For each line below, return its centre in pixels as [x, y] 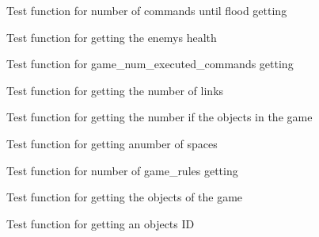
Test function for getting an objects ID [101, 223]
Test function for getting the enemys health [112, 37]
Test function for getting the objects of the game [125, 197]
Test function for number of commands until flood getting [147, 10]
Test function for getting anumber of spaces [112, 143]
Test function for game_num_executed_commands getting [150, 64]
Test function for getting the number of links [115, 90]
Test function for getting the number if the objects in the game [159, 117]
